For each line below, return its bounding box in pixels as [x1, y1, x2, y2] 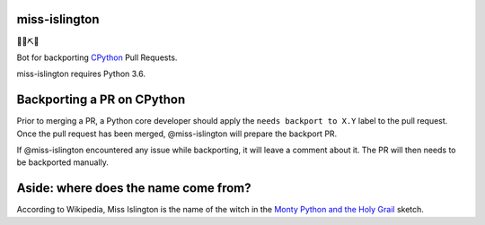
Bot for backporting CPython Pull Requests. [16, 52, 178, 63]
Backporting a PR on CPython [16, 92, 186, 108]
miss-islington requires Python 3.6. [16, 68, 146, 80]
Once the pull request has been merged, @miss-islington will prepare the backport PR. [16, 128, 338, 139]
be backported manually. [16, 157, 110, 168]
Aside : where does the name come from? [16, 180, 251, 196]
